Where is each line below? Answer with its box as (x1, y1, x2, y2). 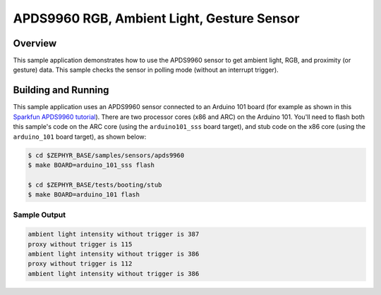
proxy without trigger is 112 (28, 260, 133, 268)
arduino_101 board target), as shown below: (13, 132, 147, 141)
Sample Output (13, 210, 66, 220)
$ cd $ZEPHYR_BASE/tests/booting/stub (28, 180, 162, 189)
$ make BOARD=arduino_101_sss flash (28, 161, 155, 169)
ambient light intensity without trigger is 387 (28, 230, 200, 239)
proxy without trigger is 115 (28, 240, 133, 248)
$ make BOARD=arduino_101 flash (28, 191, 140, 199)
